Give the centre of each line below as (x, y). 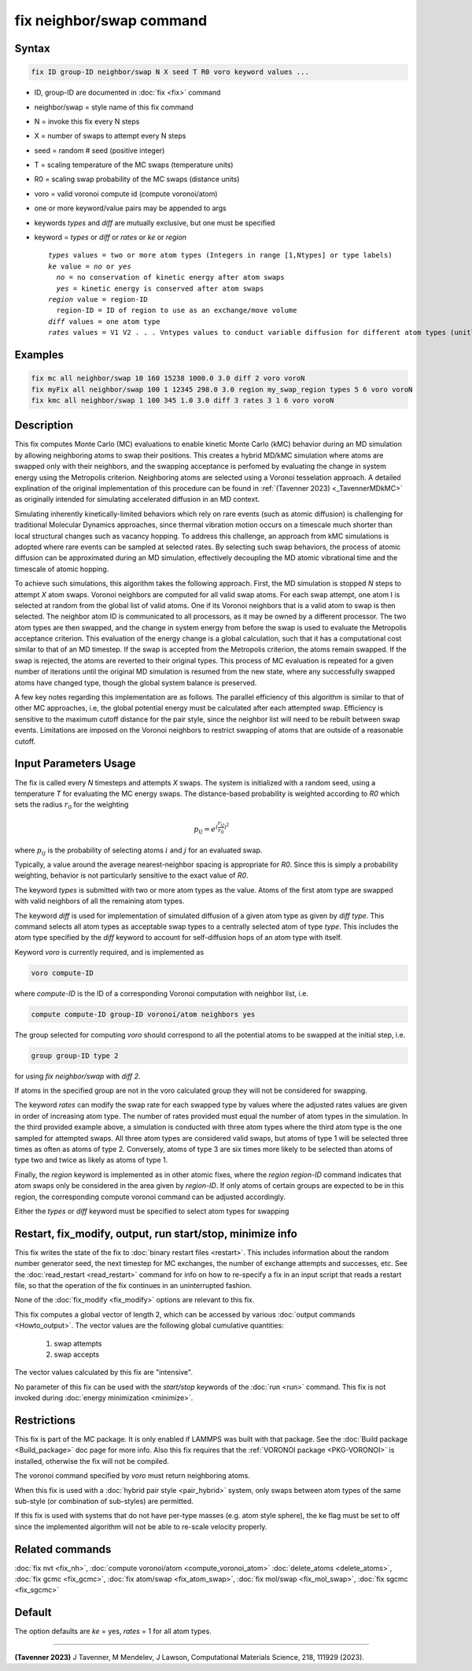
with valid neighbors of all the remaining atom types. (100, 901)
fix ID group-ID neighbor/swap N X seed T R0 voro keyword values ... (170, 72)
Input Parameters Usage (75, 764)
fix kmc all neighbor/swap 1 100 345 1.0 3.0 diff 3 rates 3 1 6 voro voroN (183, 400)
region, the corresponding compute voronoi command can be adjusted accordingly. (150, 1197)
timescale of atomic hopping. (62, 569)
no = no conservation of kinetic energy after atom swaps (170, 277)
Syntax (32, 48)
